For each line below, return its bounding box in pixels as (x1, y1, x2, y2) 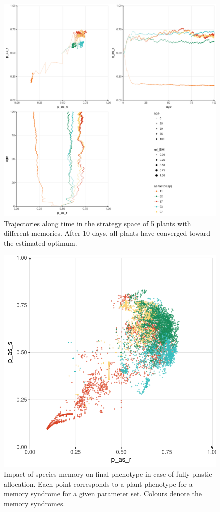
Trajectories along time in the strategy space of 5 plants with (4, 218, 191, 228)
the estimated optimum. (4, 237, 77, 248)
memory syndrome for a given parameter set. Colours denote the (4, 488, 202, 499)
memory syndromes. (4, 498, 65, 508)
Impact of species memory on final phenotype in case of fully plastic (4, 468, 212, 479)
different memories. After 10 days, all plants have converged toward (4, 228, 210, 238)
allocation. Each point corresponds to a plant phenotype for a (4, 478, 193, 489)
